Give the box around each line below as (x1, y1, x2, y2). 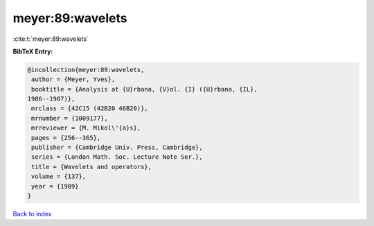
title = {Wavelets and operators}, (31, 163, 152, 171)
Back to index (12, 209, 52, 218)
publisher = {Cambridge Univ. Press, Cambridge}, (31, 144, 204, 152)
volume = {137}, (31, 173, 87, 180)
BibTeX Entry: (12, 47, 53, 55)
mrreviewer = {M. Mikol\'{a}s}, (31, 124, 141, 132)
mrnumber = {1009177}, (31, 114, 109, 122)
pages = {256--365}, (31, 134, 101, 141)
